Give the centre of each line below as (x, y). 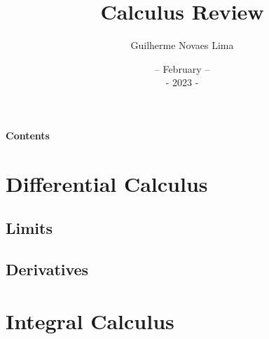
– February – (182, 68)
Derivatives (47, 269)
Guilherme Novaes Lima (182, 45)
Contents (28, 135)
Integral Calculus (90, 320)
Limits (29, 228)
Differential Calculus (107, 183)
